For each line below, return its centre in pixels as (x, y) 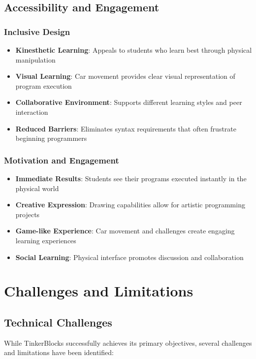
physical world (37, 188)
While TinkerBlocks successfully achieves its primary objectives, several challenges (128, 343)
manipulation (35, 59)
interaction (32, 112)
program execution (44, 85)
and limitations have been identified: (59, 352)
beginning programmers (51, 138)
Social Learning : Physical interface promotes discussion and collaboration (129, 257)
